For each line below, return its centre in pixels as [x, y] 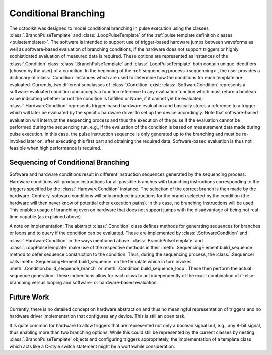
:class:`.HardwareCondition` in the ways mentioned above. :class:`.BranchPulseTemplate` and [106, 240]
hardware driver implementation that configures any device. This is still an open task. [97, 316]
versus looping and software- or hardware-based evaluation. [95, 282]
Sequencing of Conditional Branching [70, 162]
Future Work [29, 297]
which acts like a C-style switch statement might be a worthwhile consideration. [92, 346]
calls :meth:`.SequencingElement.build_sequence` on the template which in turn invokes [100, 261]
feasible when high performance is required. [55, 148]
